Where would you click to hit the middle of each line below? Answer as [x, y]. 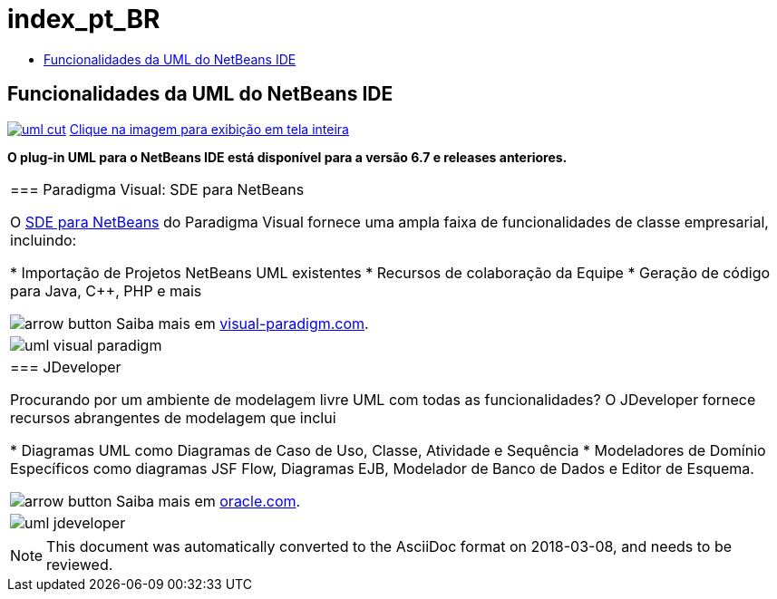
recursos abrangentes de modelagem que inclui [173, 417]
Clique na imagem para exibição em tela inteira [209, 129]
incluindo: [44, 240]
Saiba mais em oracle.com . [209, 501]
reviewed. [80, 564]
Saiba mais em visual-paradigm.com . [243, 323]
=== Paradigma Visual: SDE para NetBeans [157, 189]
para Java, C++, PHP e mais [106, 290]
